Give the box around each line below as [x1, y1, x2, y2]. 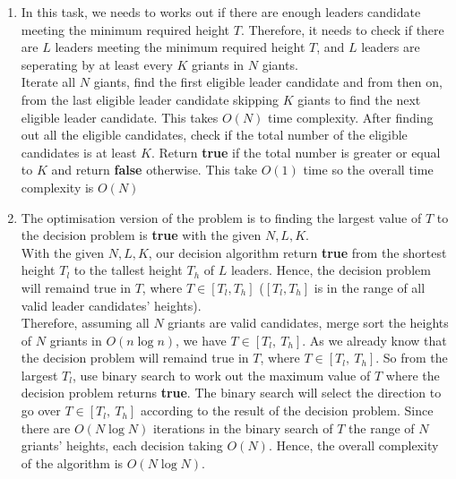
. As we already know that [302, 330, 447, 349]
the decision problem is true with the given [21, 226, 262, 244]
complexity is [21, 177, 94, 196]
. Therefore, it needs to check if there [240, 20, 444, 38]
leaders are [361, 38, 420, 56]
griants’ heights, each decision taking [21, 436, 223, 455]
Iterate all [21, 73, 76, 91]
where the [385, 365, 440, 384]
